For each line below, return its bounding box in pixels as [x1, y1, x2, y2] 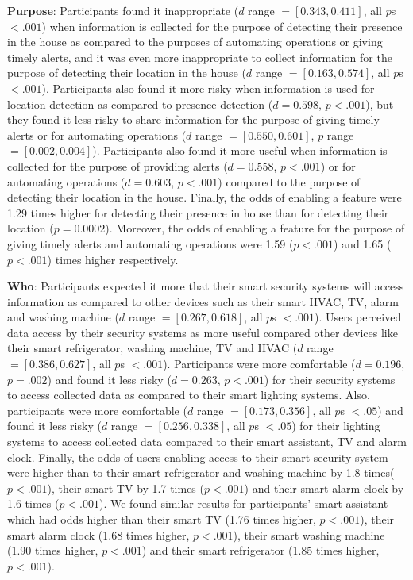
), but [365, 95, 394, 112]
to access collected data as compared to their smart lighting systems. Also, [7, 386, 370, 403]
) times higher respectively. [47, 251, 179, 267]
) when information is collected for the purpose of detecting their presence [41, 17, 403, 34]
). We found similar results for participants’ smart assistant [99, 495, 388, 512]
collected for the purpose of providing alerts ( [7, 157, 228, 174]
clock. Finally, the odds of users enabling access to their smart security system [7, 448, 388, 465]
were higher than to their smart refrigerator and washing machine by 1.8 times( [7, 464, 395, 481]
